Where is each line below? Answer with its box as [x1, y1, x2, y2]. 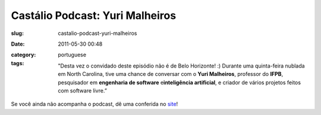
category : [11, 51, 36, 59]
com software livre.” [58, 87, 107, 94]
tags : [11, 59, 24, 66]
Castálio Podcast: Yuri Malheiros [11, 9, 177, 22]
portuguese [58, 51, 86, 59]
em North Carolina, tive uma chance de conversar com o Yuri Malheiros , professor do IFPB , [58, 71, 284, 78]
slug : [11, 30, 24, 37]
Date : [11, 40, 25, 47]
